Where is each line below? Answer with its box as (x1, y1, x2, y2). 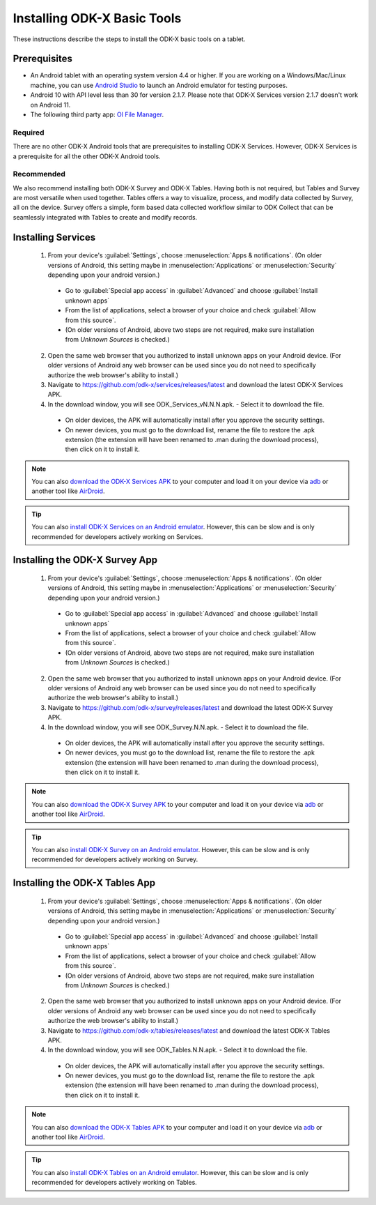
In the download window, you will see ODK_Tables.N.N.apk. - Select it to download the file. (47, 1046, 308, 1054)
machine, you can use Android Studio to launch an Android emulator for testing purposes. (30, 81, 288, 89)
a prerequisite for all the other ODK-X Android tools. (13, 152, 161, 160)
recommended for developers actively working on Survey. (31, 855, 198, 864)
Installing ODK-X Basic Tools (13, 10, 182, 26)
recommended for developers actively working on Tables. (31, 1179, 198, 1187)
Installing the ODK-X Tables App (13, 877, 156, 889)
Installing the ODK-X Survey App (13, 554, 158, 566)
